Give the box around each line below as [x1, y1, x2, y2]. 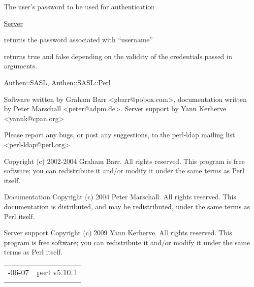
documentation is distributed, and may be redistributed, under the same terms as [4, 201, 250, 211]
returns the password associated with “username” [4, 34, 153, 45]
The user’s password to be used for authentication [4, 1, 155, 11]
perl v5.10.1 [36, 266, 77, 278]
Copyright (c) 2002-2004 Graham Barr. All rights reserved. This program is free [4, 156, 245, 166]
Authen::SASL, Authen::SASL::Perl [4, 77, 111, 87]
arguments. [4, 61, 37, 71]
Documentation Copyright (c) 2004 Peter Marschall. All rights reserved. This [4, 191, 236, 202]
